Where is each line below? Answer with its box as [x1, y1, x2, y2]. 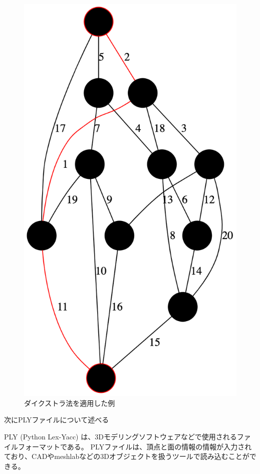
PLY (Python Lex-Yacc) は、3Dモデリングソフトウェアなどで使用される [4, 431, 237, 442]
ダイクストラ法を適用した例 [24, 397, 115, 408]
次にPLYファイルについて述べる [4, 414, 109, 425]
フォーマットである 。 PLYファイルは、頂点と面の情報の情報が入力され [18, 441, 252, 451]
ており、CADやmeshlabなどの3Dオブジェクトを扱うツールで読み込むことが [4, 451, 249, 461]
